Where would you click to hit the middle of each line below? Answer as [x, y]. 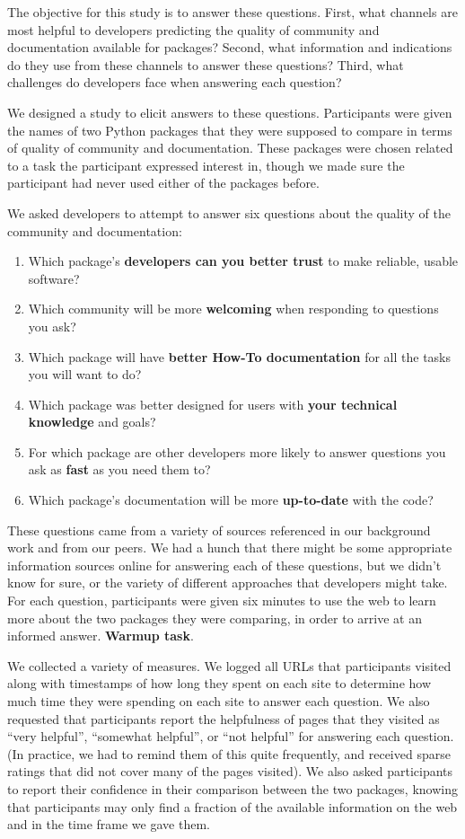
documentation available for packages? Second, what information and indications [230, 47]
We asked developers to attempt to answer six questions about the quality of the [229, 212]
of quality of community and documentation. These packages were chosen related [230, 148]
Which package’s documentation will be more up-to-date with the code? [231, 500]
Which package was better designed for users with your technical [213, 404]
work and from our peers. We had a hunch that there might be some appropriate [230, 548]
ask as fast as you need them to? [119, 469]
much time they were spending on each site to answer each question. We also [219, 701]
